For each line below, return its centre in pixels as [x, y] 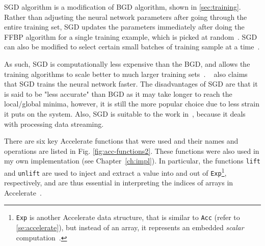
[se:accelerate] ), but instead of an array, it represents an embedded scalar [130, 227]
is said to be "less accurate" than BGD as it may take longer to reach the [118, 93]
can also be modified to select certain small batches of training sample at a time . [132, 47]
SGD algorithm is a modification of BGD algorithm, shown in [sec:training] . [123, 7]
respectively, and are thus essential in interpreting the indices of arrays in [119, 183]
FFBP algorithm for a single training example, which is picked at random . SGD [131, 36]
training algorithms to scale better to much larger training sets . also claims [126, 74]
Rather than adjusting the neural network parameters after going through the [126, 17]
